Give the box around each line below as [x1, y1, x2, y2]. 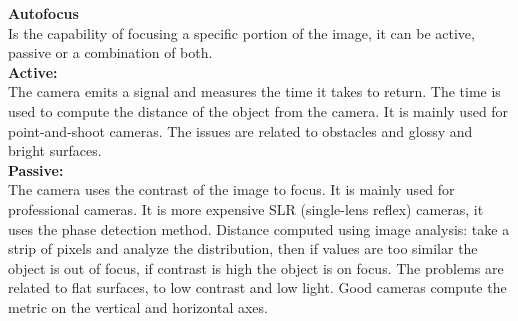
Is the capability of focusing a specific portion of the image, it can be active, [8, 22, 475, 43]
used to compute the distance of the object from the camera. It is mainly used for [8, 100, 509, 121]
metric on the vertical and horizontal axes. [8, 296, 268, 317]
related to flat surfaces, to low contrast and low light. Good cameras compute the [8, 277, 507, 298]
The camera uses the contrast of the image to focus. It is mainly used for [8, 179, 455, 200]
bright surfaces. [8, 140, 102, 161]
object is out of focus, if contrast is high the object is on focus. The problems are [8, 257, 504, 278]
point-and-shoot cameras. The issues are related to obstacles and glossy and [8, 120, 473, 141]
